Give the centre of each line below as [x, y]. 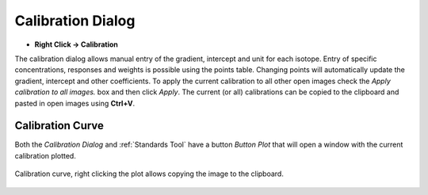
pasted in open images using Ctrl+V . [75, 103]
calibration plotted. [46, 155]
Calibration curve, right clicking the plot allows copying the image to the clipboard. [149, 174]
